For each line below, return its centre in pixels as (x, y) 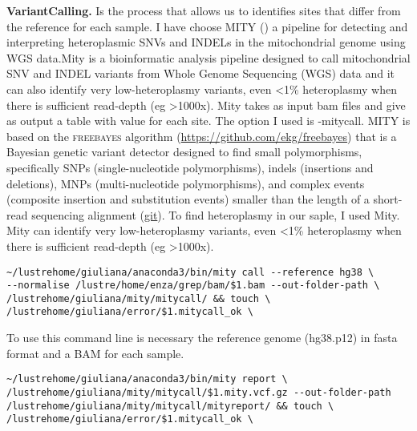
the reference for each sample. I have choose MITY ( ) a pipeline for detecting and (207, 26)
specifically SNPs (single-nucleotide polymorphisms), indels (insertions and (190, 167)
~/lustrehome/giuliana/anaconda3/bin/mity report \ (147, 379)
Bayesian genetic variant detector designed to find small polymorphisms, (184, 152)
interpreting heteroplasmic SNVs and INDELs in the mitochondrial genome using (206, 42)
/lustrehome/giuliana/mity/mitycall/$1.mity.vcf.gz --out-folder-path (199, 392)
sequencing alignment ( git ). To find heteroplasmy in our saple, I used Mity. (216, 214)
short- (388, 199)
